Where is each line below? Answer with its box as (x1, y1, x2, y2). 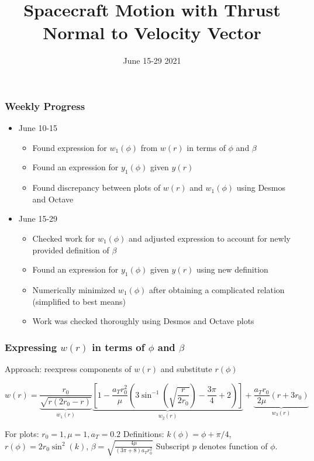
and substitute (160, 362, 212, 374)
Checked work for (32, 232, 95, 244)
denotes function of (199, 439, 268, 452)
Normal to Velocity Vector (43, 20, 261, 44)
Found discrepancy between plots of (32, 181, 161, 194)
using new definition (196, 263, 268, 276)
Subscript (156, 439, 190, 452)
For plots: (5, 427, 39, 439)
